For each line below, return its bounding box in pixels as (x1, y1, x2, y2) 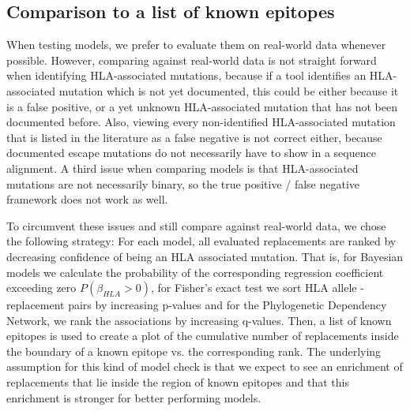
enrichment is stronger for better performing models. (6, 389, 261, 405)
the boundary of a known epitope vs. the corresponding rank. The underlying (6, 342, 382, 359)
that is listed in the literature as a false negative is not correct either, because (6, 129, 382, 145)
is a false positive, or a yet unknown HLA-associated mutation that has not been (6, 98, 397, 114)
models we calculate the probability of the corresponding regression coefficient (6, 263, 384, 280)
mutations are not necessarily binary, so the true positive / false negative (6, 175, 360, 192)
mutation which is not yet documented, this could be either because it (58, 82, 399, 99)
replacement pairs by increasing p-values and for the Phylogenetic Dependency (6, 297, 387, 313)
